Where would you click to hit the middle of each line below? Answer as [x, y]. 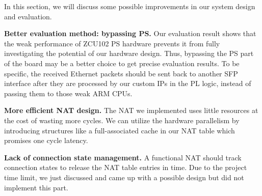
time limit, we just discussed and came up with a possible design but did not [124, 177]
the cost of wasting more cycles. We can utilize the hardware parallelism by [122, 120]
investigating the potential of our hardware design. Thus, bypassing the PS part [129, 53]
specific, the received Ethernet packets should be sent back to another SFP [121, 73]
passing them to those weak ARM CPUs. [68, 93]
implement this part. [36, 187]
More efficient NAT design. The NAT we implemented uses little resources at [131, 110]
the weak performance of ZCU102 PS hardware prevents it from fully [112, 43]
